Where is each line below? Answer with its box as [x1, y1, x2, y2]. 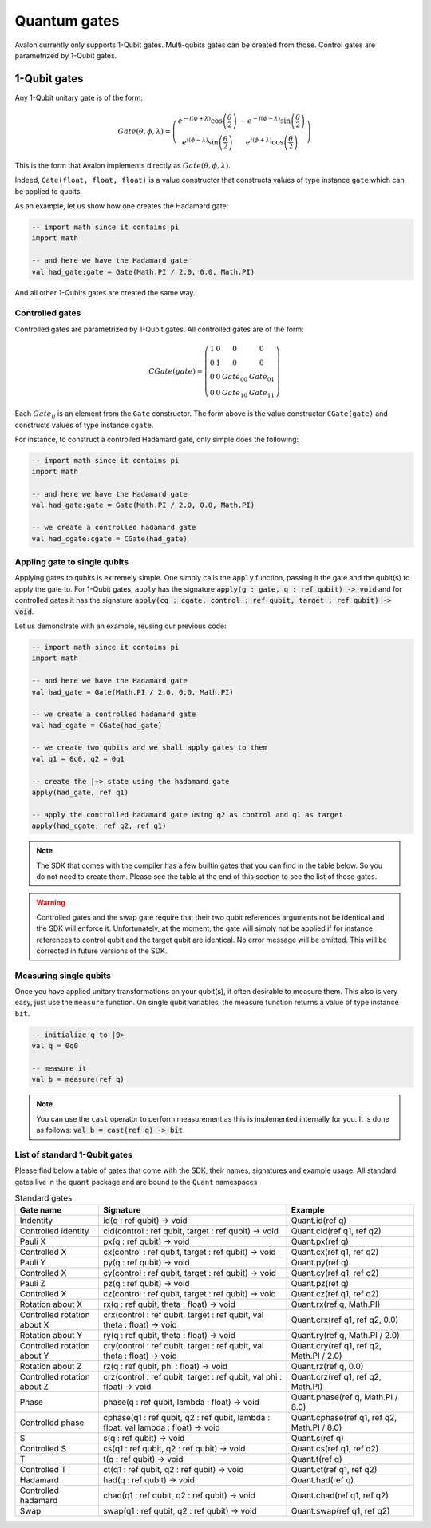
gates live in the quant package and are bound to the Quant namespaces [14, 1177, 258, 1186]
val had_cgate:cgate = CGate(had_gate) [31, 534, 188, 543]
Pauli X [19, 1236, 46, 1247]
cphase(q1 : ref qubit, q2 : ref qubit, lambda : [102, 1412, 271, 1423]
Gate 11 [248, 388, 275, 399]
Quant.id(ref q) [291, 1215, 347, 1226]
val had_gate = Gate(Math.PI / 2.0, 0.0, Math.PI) [31, 687, 235, 696]
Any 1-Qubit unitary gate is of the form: [14, 93, 144, 102]
